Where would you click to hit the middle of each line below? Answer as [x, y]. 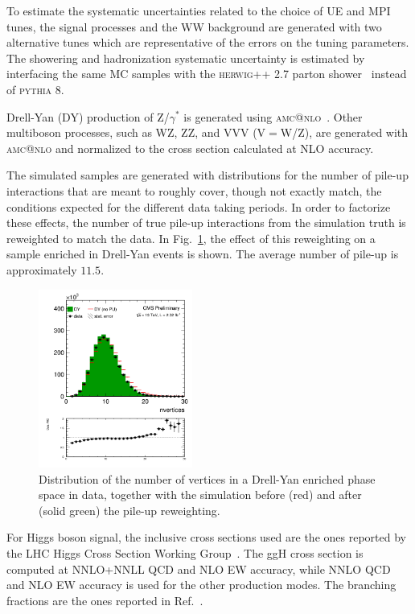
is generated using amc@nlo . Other [273, 116]
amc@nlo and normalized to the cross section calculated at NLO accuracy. [190, 148]
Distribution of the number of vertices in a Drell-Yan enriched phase [207, 478]
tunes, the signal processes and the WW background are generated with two [194, 26]
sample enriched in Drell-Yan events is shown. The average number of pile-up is [203, 254]
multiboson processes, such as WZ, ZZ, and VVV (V [136, 132]
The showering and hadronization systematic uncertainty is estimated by [186, 58]
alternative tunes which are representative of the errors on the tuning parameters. [208, 42]
